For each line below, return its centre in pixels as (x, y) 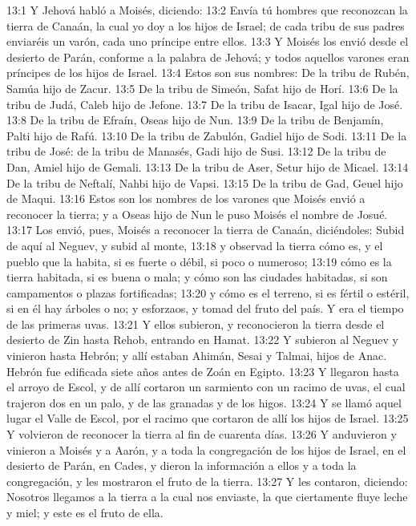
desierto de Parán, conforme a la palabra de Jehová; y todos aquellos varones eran (208, 57)
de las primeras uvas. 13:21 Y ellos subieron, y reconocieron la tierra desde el (196, 324)
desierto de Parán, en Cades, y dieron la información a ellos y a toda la (182, 465)
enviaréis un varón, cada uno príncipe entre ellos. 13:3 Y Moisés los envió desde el (208, 41)
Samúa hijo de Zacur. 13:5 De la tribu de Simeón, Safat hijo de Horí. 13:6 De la (202, 88)
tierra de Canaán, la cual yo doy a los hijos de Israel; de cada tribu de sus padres (206, 25)
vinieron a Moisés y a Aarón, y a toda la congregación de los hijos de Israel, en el (206, 449)
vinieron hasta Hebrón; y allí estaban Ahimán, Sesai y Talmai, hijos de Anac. (197, 356)
